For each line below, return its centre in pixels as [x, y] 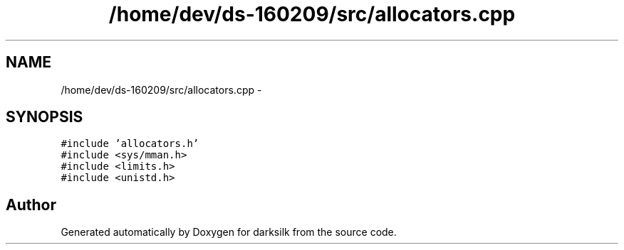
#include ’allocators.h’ [130, 144]
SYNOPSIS [45, 117]
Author [31, 205]
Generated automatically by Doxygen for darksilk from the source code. [229, 232]
